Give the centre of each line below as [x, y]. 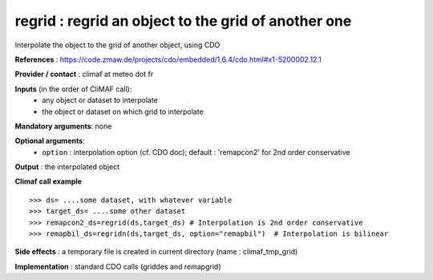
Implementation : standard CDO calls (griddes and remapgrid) [118, 266]
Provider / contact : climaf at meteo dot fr [84, 74]
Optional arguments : [50, 141]
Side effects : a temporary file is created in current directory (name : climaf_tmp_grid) [156, 252]
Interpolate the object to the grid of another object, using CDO [117, 45]
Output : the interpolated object [67, 167]
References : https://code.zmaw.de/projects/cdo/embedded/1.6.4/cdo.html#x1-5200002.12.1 [168, 59]
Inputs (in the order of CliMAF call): [73, 89]
